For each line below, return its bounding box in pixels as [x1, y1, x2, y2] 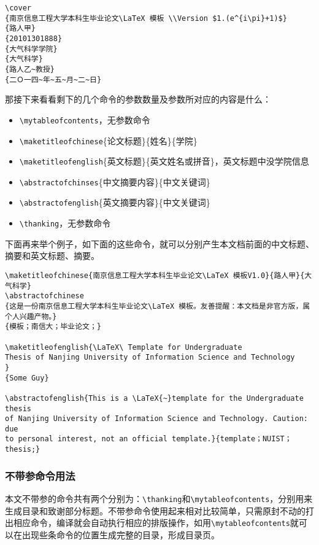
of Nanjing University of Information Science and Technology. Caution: [5, 414, 308, 423]
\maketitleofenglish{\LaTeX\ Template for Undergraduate [5, 342, 242, 352]
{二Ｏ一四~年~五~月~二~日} [5, 75, 102, 84]
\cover [5, 4, 31, 12]
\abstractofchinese [5, 292, 84, 301]
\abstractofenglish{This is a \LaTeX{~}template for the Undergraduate [5, 393, 304, 403]
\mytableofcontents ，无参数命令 [19, 113, 150, 126]
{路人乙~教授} [5, 64, 55, 74]
